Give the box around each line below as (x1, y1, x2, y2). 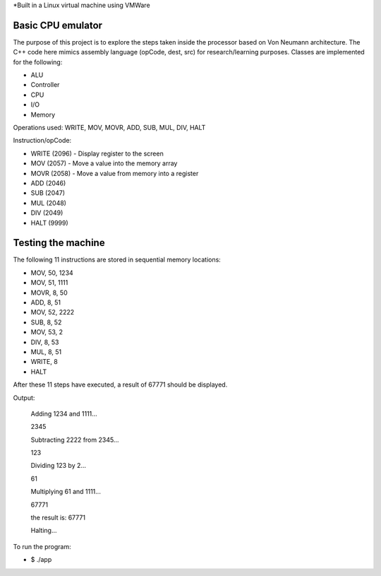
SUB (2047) (30, 189, 66, 197)
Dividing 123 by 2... (30, 462, 87, 470)
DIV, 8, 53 (30, 338, 59, 346)
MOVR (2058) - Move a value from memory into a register (30, 169, 199, 177)
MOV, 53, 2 (30, 328, 64, 336)
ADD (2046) (30, 179, 66, 187)
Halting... (30, 527, 57, 535)
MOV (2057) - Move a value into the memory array (30, 159, 178, 167)
